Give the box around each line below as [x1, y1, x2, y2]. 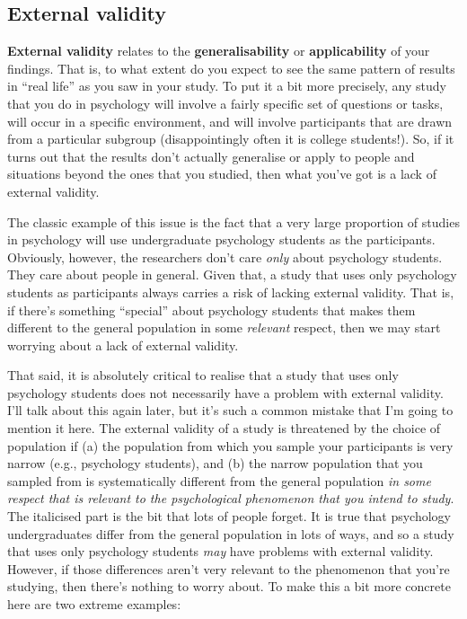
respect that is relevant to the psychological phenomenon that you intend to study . [7, 489, 454, 508]
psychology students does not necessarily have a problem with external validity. [7, 383, 444, 402]
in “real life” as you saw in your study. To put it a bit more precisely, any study [7, 76, 446, 95]
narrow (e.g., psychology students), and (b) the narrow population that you [7, 454, 423, 473]
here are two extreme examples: [7, 595, 181, 614]
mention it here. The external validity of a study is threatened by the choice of [7, 419, 441, 438]
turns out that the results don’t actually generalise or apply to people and [7, 146, 415, 165]
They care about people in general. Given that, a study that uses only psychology [7, 265, 457, 284]
